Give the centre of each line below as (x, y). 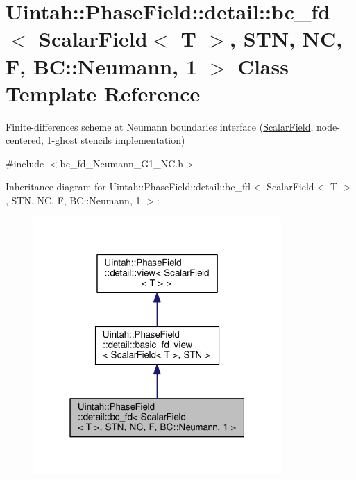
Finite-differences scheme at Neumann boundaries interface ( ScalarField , (160, 126)
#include (25, 163)
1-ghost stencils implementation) (116, 140)
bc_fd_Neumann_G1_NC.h (122, 163)
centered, (25, 140)
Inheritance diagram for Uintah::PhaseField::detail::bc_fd (128, 187)
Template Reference (103, 93)
